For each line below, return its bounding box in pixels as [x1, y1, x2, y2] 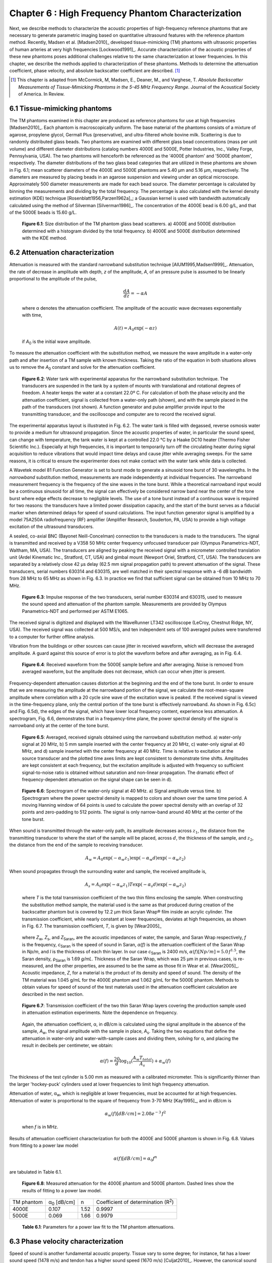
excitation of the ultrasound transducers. [9, 523, 94, 530]
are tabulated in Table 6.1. [9, 1169, 62, 1175]
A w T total [132, 1055, 152, 1062]
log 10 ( [119, 1058, 133, 1065]
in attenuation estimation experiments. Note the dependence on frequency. [22, 1009, 178, 1015]
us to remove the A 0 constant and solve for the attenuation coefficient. [9, 364, 156, 371]
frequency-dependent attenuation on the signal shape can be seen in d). [22, 776, 173, 783]
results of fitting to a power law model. [22, 1187, 102, 1193]
